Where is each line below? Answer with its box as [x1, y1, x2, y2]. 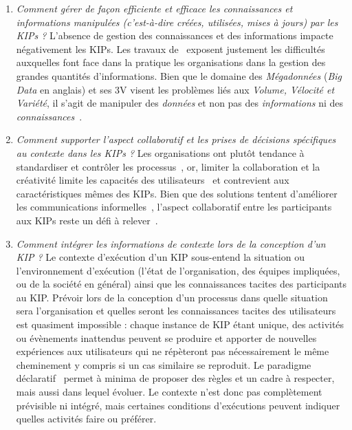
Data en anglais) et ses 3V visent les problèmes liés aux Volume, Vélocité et [16, 82, 335, 96]
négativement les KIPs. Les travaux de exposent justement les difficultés [16, 41, 325, 56]
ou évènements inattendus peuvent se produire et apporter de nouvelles [16, 330, 317, 345]
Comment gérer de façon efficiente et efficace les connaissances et [16, 1, 293, 15]
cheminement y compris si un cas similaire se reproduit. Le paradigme [16, 357, 311, 372]
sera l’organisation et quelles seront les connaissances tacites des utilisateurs [16, 303, 336, 318]
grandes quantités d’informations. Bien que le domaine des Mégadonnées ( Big [16, 68, 342, 83]
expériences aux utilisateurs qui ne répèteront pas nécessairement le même [16, 344, 329, 358]
